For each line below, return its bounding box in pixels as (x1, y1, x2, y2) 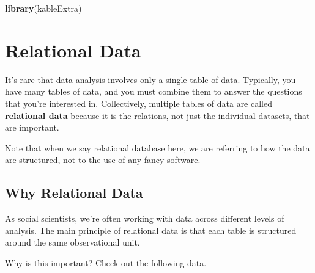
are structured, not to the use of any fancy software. (5, 153, 201, 166)
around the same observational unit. (5, 236, 140, 249)
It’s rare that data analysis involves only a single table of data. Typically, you (5, 73, 296, 86)
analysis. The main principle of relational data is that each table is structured (5, 224, 297, 236)
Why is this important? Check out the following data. (5, 256, 207, 269)
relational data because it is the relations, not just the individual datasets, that (5, 109, 310, 122)
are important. (5, 121, 59, 134)
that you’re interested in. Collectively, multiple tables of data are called (5, 96, 272, 109)
